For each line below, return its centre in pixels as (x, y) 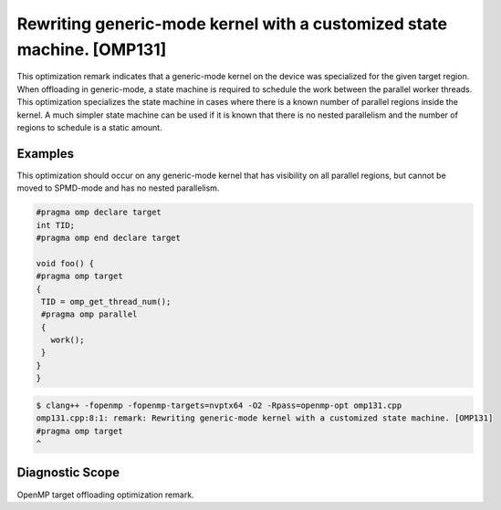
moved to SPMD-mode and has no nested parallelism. (118, 188)
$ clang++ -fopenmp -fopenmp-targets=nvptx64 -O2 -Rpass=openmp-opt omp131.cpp (219, 405)
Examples (46, 154)
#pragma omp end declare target (109, 238)
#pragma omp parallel (89, 314)
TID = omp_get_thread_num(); (106, 302)
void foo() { (65, 263)
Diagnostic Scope (68, 473)
